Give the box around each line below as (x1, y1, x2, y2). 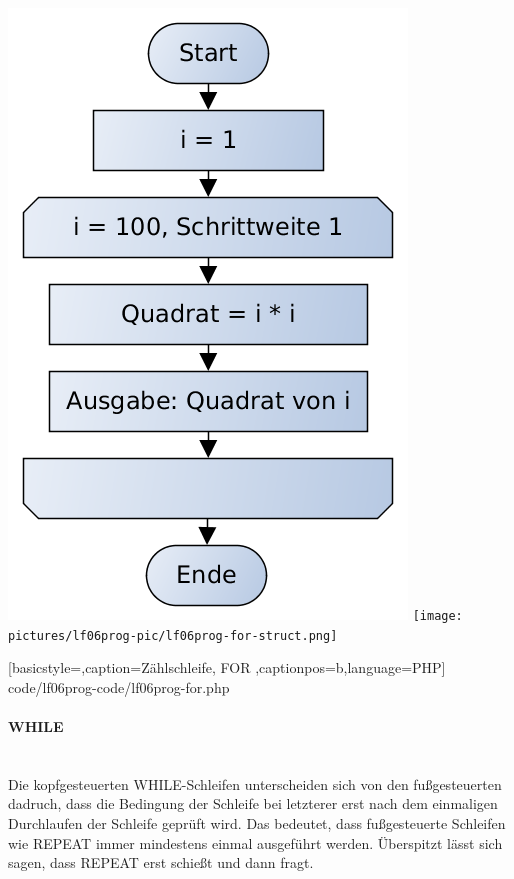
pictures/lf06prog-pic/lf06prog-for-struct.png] (8, 628, 338, 643)
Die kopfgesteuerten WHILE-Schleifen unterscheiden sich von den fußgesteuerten (8, 773, 502, 794)
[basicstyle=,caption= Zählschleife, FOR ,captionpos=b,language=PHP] (8, 657, 446, 678)
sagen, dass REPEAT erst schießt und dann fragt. (8, 852, 314, 873)
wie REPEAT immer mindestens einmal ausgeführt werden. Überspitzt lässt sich (8, 832, 503, 853)
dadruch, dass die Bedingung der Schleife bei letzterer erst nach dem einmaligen (8, 793, 498, 814)
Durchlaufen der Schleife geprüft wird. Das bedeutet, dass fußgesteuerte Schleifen (8, 813, 506, 834)
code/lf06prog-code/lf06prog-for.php (8, 676, 230, 697)
